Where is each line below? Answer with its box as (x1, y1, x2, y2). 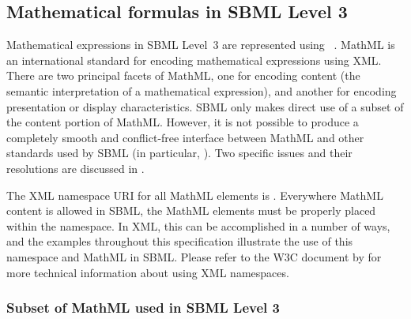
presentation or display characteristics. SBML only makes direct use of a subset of (6, 98, 404, 114)
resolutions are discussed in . (6, 159, 145, 176)
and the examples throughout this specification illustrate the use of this (6, 233, 353, 250)
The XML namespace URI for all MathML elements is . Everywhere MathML (6, 186, 383, 203)
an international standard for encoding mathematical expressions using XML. (6, 51, 382, 68)
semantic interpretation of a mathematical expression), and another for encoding (6, 82, 397, 99)
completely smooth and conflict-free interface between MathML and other (6, 129, 364, 145)
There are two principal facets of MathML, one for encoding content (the (6, 67, 360, 84)
